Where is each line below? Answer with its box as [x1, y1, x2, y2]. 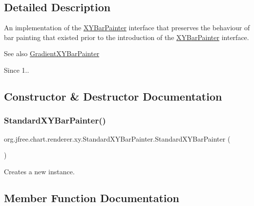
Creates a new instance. [4, 166, 75, 176]
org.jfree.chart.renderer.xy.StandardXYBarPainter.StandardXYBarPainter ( [4, 133, 231, 144]
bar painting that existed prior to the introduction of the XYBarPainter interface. [4, 32, 249, 42]
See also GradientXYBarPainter [4, 48, 100, 59]
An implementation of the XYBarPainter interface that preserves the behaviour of [4, 22, 250, 33]
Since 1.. [4, 64, 29, 75]
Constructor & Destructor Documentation [4, 88, 222, 103]
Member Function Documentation [4, 190, 180, 205]
